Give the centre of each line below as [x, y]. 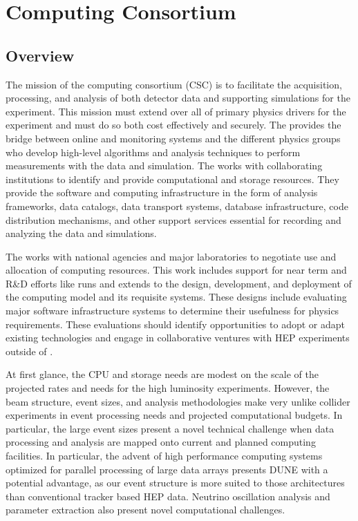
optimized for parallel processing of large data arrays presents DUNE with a [167, 469]
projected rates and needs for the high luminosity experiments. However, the [168, 388]
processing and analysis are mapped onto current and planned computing [161, 442]
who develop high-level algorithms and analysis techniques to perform [153, 152]
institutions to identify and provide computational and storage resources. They [172, 179]
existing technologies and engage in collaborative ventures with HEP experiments [178, 338]
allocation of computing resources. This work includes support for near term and [176, 270]
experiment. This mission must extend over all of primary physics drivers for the [176, 111]
